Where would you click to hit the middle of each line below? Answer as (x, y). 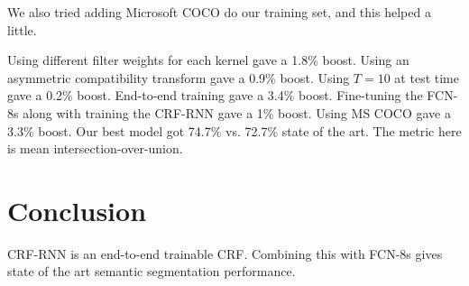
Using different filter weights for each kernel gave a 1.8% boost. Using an (208, 60)
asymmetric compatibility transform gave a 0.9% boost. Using (179, 77)
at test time (427, 77)
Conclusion (77, 210)
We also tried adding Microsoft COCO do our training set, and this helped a (219, 12)
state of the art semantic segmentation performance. (152, 271)
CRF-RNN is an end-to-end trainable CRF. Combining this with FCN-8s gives (225, 253)
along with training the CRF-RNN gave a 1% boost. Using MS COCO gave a (237, 112)
